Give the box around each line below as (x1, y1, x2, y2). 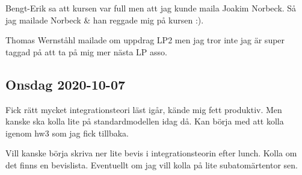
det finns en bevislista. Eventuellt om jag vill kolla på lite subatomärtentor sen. (5, 158, 298, 171)
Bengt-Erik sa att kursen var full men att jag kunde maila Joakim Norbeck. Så (5, 2, 297, 14)
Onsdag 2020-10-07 (5, 75, 126, 93)
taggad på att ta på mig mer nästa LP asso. (5, 45, 167, 58)
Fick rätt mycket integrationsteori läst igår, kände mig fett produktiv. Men (5, 103, 282, 115)
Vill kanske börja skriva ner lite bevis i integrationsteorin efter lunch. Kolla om (5, 147, 297, 159)
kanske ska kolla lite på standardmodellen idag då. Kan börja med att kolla (5, 115, 284, 127)
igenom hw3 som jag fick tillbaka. (5, 126, 129, 139)
